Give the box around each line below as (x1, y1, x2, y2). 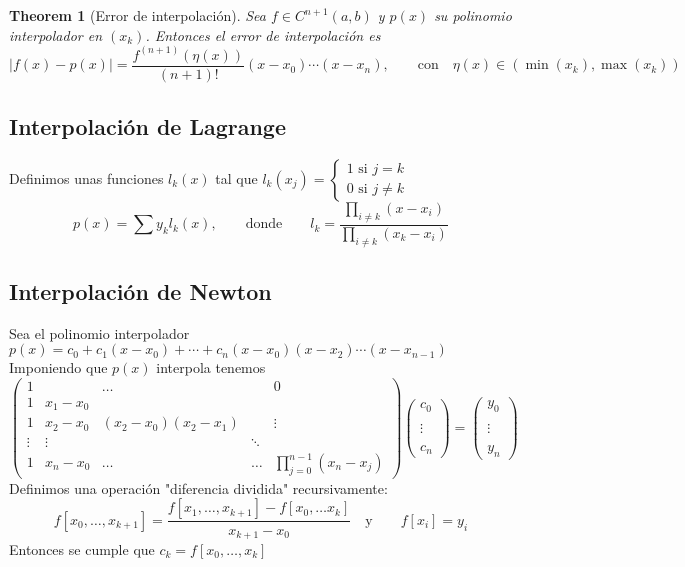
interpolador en (9, 24, 103, 45)
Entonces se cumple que (9, 538, 155, 559)
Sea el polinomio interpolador (9, 322, 190, 343)
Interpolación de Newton (9, 275, 272, 306)
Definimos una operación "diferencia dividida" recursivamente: (9, 477, 388, 498)
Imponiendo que (9, 357, 108, 378)
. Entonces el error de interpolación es (145, 24, 381, 45)
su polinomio (434, 5, 512, 25)
